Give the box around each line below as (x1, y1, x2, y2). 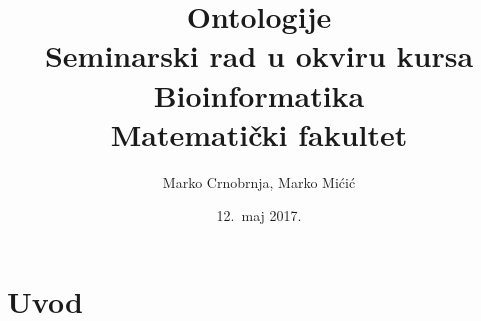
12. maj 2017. (216, 205, 302, 226)
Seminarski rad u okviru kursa (44, 35, 474, 76)
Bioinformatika (153, 74, 365, 115)
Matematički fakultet (110, 113, 408, 154)
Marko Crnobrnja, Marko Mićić (162, 171, 356, 192)
